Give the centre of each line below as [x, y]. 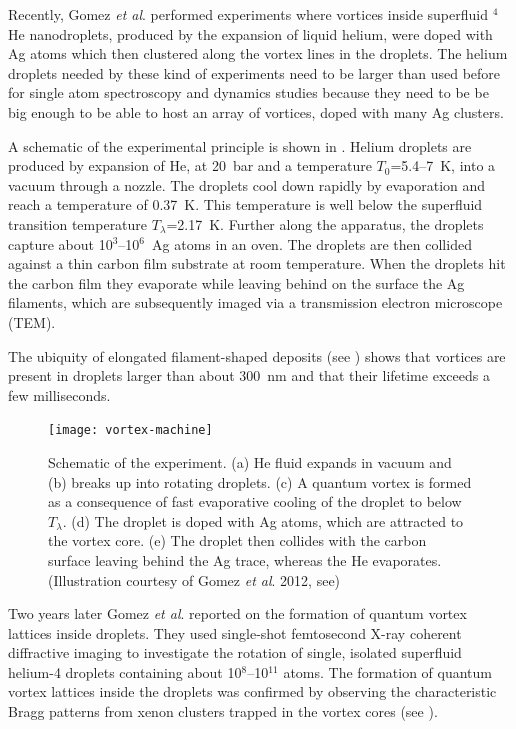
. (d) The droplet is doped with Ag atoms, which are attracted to [263, 520]
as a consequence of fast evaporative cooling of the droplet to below [255, 501]
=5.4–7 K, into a [443, 165]
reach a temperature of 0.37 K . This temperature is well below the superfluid [245, 204]
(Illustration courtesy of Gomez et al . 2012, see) [194, 579]
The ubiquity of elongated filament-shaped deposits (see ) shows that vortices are [257, 355]
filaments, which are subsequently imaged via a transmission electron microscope [255, 302]
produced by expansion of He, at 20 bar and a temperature [190, 165]
